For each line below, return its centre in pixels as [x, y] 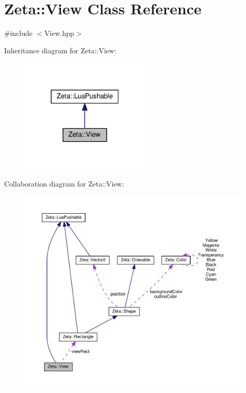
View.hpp [59, 33]
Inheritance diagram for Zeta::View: [60, 50]
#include [18, 33]
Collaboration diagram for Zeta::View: [64, 183]
